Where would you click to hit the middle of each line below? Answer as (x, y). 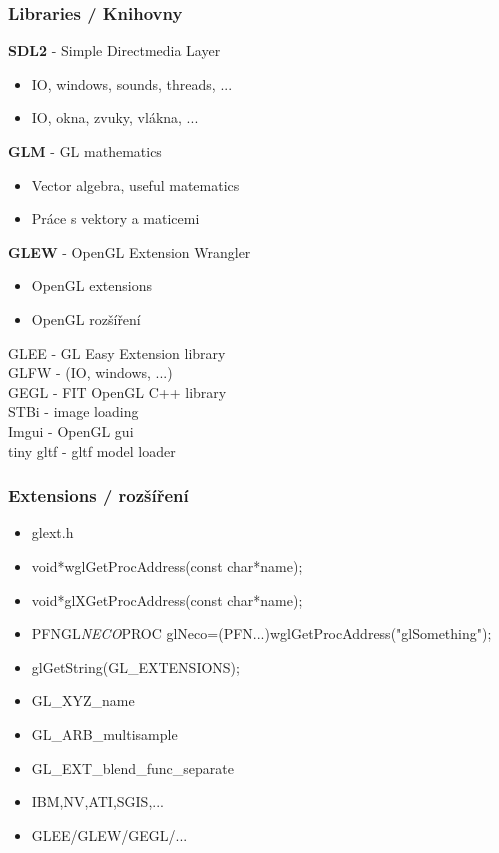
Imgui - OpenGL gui (71, 430)
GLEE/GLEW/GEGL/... (109, 834)
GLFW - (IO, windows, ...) (90, 372)
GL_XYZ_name (83, 700)
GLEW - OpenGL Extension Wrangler (129, 251)
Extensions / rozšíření (98, 495)
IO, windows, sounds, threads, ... (132, 83)
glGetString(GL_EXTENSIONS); (135, 666)
